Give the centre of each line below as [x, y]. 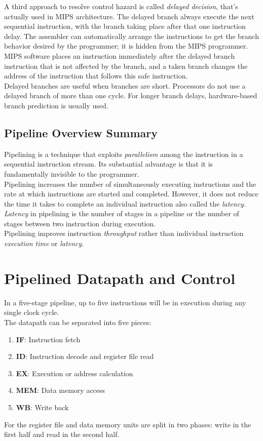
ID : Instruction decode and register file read [85, 356]
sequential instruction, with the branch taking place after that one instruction [125, 26]
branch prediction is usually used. [56, 105]
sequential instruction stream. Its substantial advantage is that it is [109, 164]
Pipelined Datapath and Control [120, 278]
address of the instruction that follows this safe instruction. [96, 76]
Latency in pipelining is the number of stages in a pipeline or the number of [122, 213]
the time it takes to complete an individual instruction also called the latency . [125, 203]
